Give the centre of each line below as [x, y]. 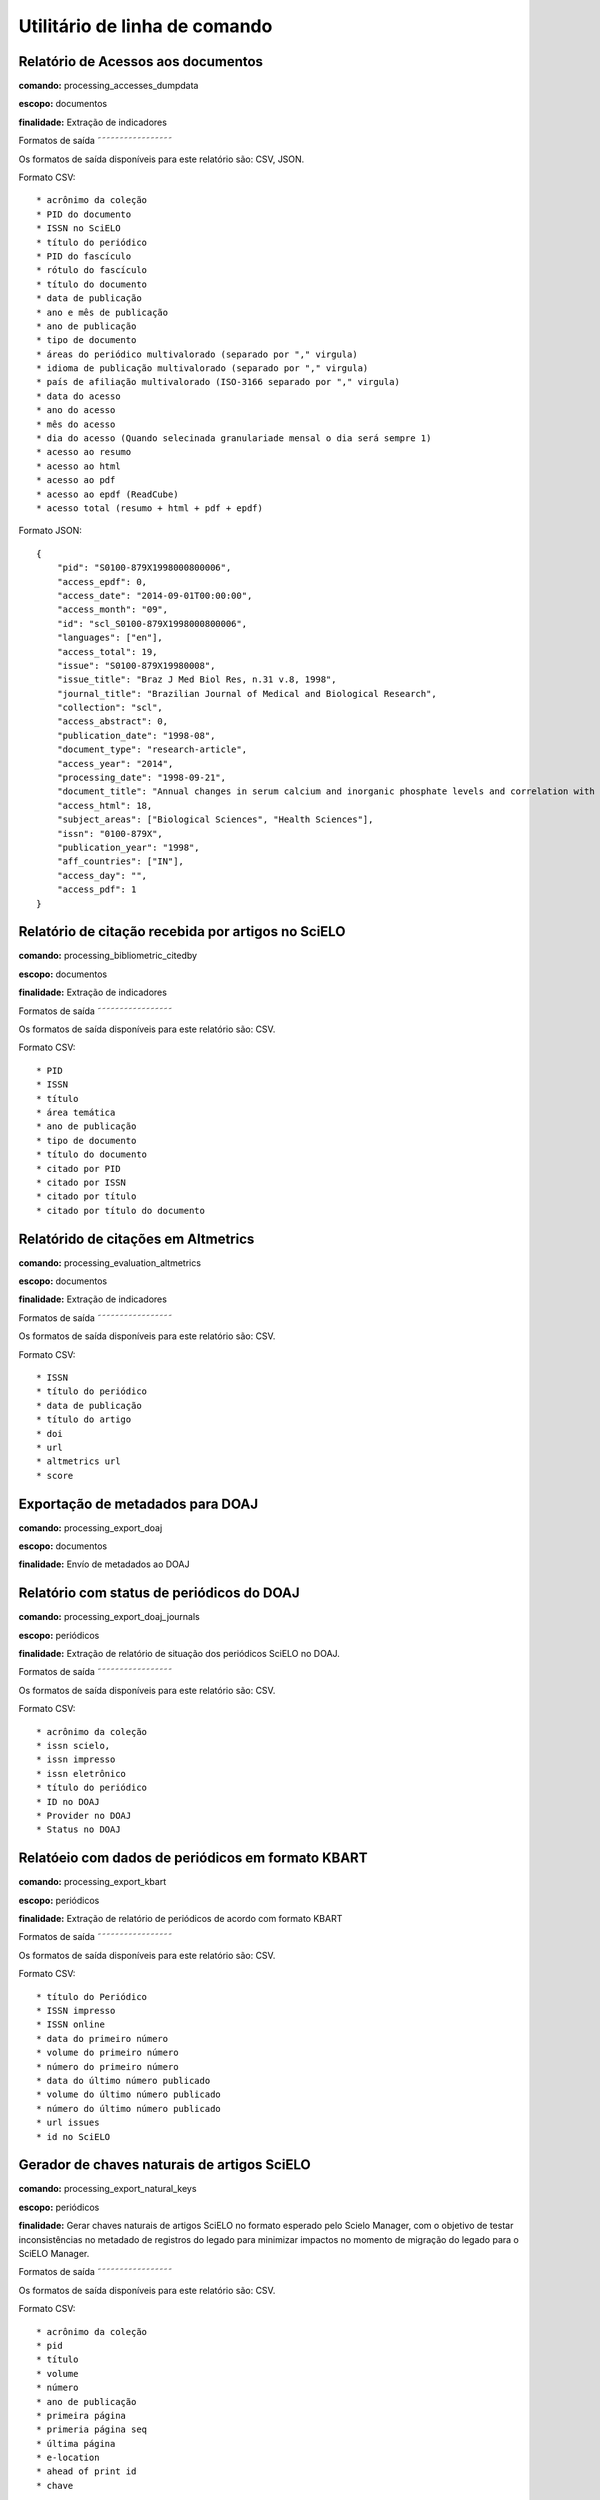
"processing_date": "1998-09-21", [141, 778]
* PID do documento [84, 214]
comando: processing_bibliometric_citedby [108, 956]
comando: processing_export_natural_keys [107, 2189]
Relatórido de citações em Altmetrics [136, 1238]
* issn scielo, [73, 1746]
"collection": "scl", [110, 708]
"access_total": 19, [107, 651]
